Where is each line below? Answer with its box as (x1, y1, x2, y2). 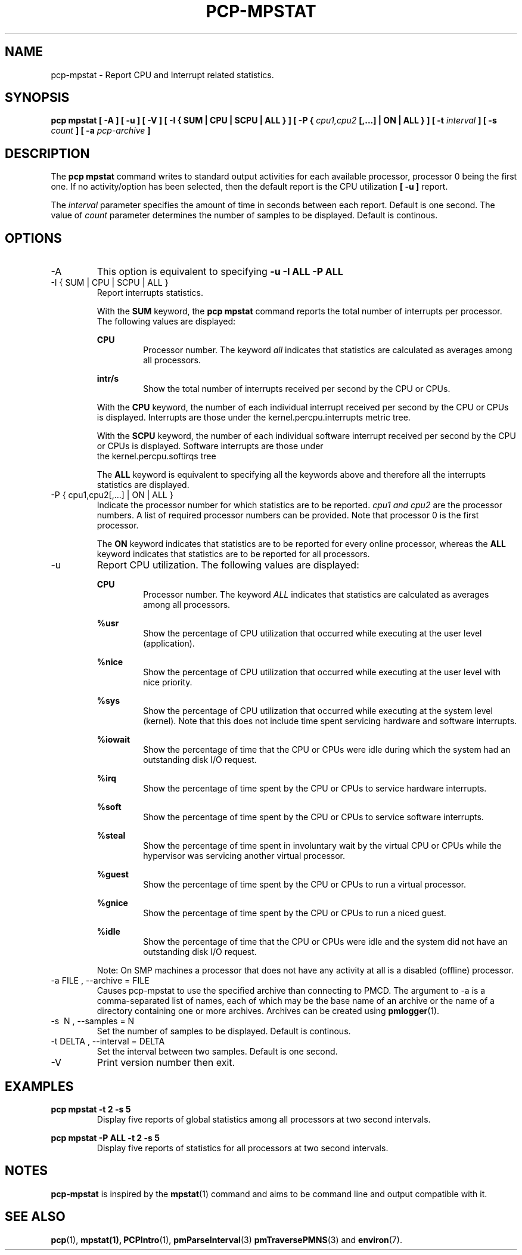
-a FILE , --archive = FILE (51, 975, 150, 986)
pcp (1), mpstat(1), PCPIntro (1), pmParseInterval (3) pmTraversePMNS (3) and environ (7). (51, 1234, 402, 1245)
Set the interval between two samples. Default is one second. (97, 1046, 338, 1057)
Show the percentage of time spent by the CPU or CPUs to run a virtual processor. (143, 879, 467, 890)
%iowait (97, 734, 130, 745)
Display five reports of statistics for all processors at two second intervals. (97, 1142, 389, 1153)
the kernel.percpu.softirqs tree (97, 451, 216, 462)
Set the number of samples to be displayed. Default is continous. (97, 1026, 351, 1037)
